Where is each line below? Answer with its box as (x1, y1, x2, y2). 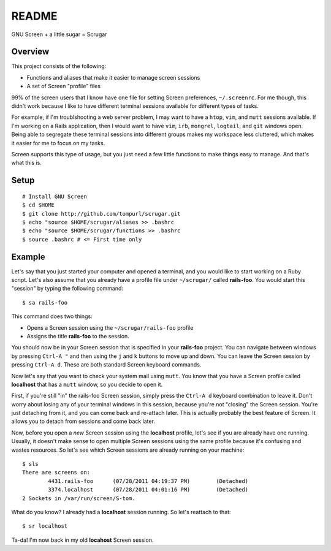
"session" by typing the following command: (11, 285, 124, 292)
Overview (11, 47, 50, 57)
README (11, 9, 58, 23)
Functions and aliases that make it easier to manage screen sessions (26, 74, 200, 81)
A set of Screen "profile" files (26, 83, 101, 90)
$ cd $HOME (22, 202, 55, 208)
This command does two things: (11, 313, 93, 320)
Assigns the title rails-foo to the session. (26, 332, 130, 340)
